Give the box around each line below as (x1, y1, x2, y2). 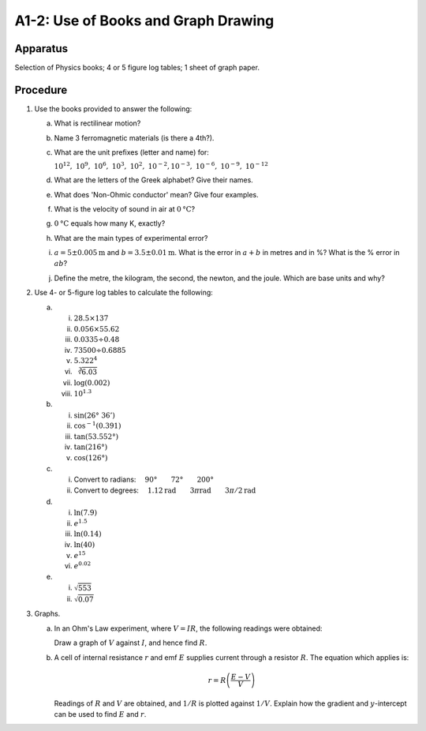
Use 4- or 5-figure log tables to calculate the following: (34, 288, 213, 298)
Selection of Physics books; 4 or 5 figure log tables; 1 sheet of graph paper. (14, 63, 260, 73)
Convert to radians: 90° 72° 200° (73, 474, 215, 485)
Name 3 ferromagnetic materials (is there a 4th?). (54, 133, 215, 142)
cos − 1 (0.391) (73, 420, 121, 430)
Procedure (14, 83, 68, 96)
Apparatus (14, 42, 69, 55)
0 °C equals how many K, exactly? (54, 219, 166, 228)
